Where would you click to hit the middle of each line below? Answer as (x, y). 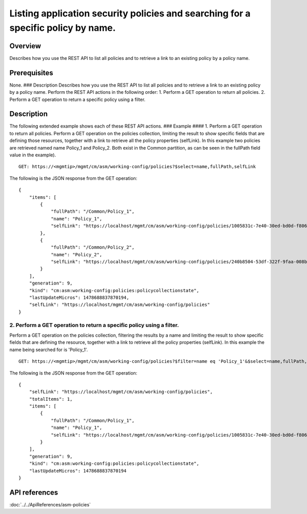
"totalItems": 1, (51, 399)
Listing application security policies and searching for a (130, 13)
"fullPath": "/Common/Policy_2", (93, 248)
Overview (25, 46)
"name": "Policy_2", (76, 254)
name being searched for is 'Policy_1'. (49, 349)
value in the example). (33, 155)
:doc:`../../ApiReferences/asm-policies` (50, 504)
